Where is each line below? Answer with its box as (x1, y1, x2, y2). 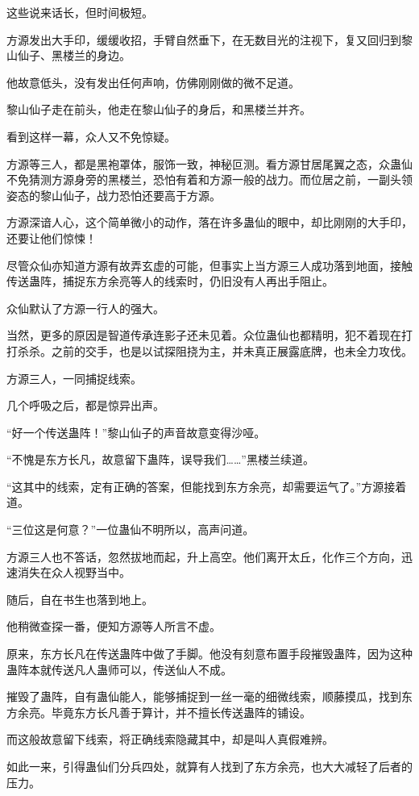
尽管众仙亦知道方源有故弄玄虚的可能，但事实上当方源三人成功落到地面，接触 (6, 256, 413, 273)
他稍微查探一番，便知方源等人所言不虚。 (6, 618, 221, 635)
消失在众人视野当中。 (17, 564, 131, 581)
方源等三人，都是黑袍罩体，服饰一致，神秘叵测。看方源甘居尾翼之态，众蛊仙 (6, 155, 413, 172)
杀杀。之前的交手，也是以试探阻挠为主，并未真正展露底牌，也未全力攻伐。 (17, 342, 413, 359)
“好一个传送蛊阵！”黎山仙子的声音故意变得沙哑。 (6, 423, 266, 440)
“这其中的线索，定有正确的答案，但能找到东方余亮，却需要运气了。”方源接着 (6, 477, 407, 494)
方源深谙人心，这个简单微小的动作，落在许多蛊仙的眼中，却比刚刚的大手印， (6, 214, 413, 231)
